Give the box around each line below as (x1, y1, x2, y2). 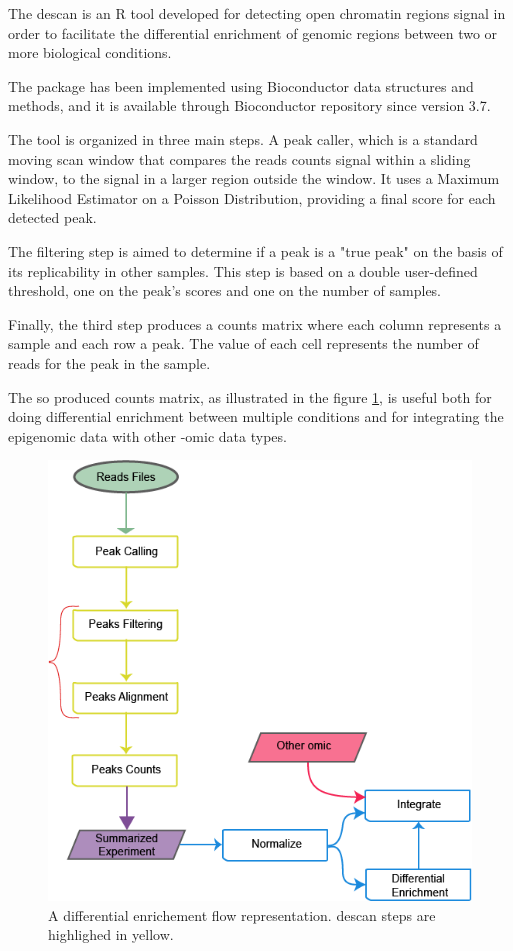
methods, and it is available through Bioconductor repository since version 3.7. (8, 95, 491, 116)
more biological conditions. (8, 42, 172, 63)
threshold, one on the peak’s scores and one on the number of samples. (8, 280, 442, 301)
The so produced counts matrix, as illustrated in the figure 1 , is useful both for (8, 386, 492, 407)
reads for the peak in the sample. (8, 352, 211, 373)
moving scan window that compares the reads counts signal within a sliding (8, 148, 471, 169)
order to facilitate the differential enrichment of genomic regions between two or (8, 22, 498, 43)
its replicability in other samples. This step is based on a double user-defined (8, 260, 478, 281)
